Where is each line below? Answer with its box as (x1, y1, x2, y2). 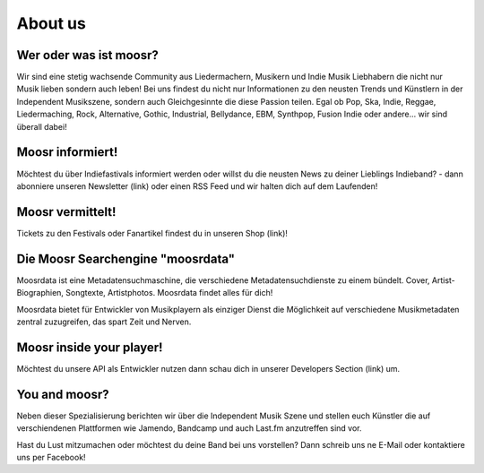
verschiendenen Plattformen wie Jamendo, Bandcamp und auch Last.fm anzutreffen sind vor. (16, 423, 362, 434)
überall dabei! (16, 121, 67, 132)
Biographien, (16, 288, 65, 298)
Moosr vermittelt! (16, 204, 117, 219)
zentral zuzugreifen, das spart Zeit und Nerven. (16, 316, 192, 327)
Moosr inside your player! (16, 340, 163, 355)
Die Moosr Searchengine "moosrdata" (16, 251, 236, 266)
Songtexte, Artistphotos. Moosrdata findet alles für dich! (65, 288, 273, 298)
